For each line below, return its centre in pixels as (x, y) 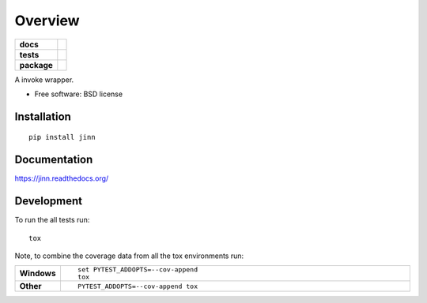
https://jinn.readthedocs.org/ (62, 178)
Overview (47, 21)
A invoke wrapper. (44, 80)
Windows (38, 274)
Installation (43, 116)
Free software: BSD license (78, 94)
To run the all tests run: (52, 220)
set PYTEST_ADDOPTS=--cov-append (138, 269)
